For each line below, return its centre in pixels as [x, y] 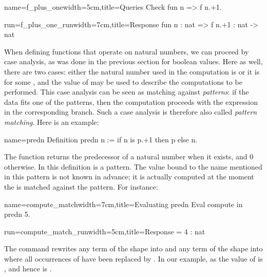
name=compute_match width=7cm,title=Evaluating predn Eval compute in [123, 204]
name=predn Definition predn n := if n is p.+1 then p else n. [101, 139]
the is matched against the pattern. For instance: [81, 186]
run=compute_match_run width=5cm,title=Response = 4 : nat [105, 231]
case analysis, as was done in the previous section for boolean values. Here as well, [133, 61]
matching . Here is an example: [52, 122]
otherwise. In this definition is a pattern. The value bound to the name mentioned [133, 166]
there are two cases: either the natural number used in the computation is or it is [132, 71]
